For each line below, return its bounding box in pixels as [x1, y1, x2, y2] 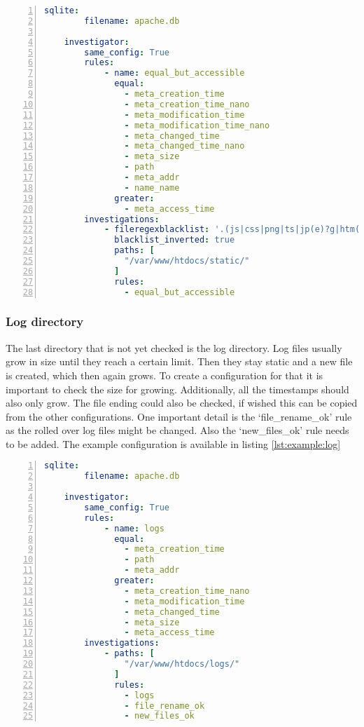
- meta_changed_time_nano [124, 141, 245, 151]
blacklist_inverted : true [114, 235, 235, 245]
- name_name [124, 182, 180, 193]
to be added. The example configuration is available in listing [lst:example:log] [6, 436, 341, 451]
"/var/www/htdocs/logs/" [124, 659, 240, 670]
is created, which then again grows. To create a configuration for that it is [6, 367, 323, 382]
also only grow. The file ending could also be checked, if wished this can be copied [6, 395, 358, 410]
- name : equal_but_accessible [104, 68, 245, 79]
